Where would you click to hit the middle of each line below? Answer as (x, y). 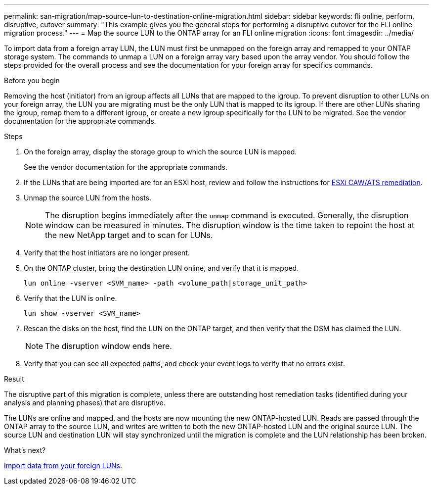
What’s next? (25, 450)
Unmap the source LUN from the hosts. (88, 198)
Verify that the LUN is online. (70, 298)
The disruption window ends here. (108, 346)
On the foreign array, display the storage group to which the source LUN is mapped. (160, 152)
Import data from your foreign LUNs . (63, 465)
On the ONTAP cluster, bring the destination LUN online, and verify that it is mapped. (161, 268)
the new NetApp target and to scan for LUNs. (129, 235)
